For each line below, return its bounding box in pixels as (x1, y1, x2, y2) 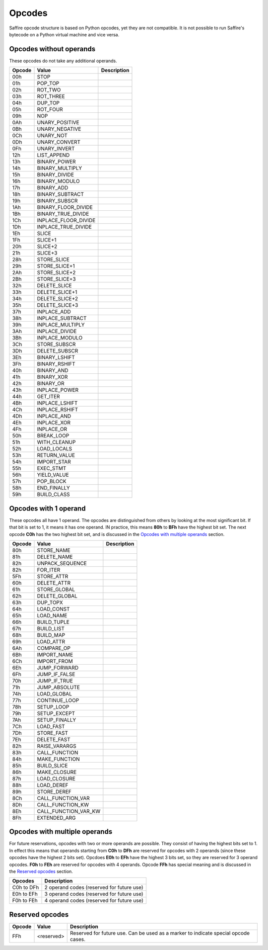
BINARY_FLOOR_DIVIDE (37, 204, 93, 211)
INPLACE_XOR (37, 419, 71, 426)
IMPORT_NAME (37, 651, 73, 658)
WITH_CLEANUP (37, 439, 76, 446)
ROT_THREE (37, 93, 66, 100)
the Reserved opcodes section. (9, 868, 73, 874)
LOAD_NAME (37, 612, 67, 619)
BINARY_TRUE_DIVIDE (37, 210, 89, 217)
